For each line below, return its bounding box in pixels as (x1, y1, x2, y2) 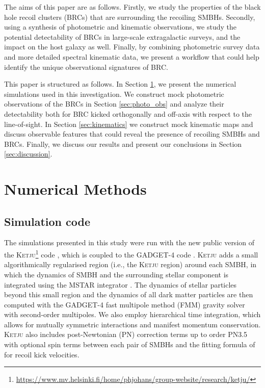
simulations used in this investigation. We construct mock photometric (4, 88, 224, 99)
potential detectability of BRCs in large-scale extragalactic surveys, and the (4, 31, 241, 42)
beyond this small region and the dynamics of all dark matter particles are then (4, 289, 253, 300)
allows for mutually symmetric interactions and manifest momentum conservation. (4, 319, 261, 329)
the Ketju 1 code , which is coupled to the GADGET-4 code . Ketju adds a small (4, 248, 258, 260)
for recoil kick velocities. (4, 349, 79, 359)
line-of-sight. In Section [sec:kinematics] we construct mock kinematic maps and (4, 118, 253, 129)
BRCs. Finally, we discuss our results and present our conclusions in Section (4, 138, 242, 149)
